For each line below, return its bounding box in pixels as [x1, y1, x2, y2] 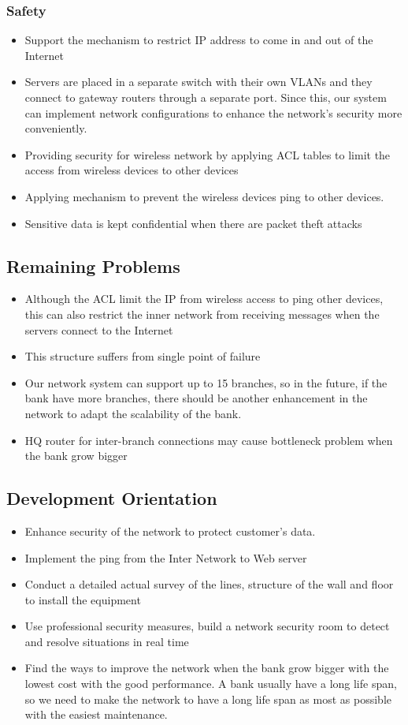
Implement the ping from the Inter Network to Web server [24, 549, 307, 566]
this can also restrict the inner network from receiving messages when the [24, 305, 380, 322]
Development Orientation [6, 486, 217, 510]
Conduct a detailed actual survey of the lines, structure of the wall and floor [24, 576, 394, 592]
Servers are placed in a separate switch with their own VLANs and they [24, 73, 373, 90]
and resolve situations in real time [24, 633, 189, 649]
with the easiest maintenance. [24, 706, 168, 723]
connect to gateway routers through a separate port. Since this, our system [24, 89, 387, 105]
